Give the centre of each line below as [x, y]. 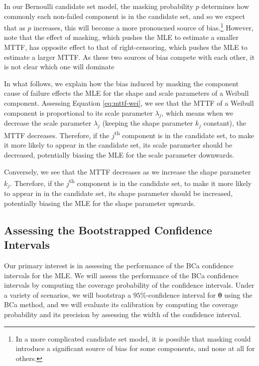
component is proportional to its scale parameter [78, 112]
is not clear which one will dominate [59, 67]
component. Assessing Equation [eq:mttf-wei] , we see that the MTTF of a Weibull [129, 103]
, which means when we [197, 112]
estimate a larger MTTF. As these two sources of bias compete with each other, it [129, 57]
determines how [225, 6]
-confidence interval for [181, 294]
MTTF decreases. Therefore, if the [57, 135]
